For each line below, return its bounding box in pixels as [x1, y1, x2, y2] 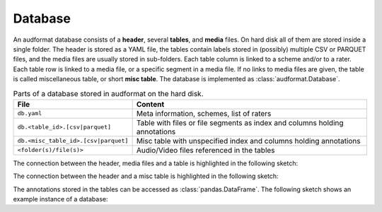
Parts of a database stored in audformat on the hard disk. [13, 88, 204, 98]
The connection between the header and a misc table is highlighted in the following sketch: [13, 172, 279, 180]
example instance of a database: [13, 195, 109, 204]
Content [136, 99, 165, 109]
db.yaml [17, 110, 42, 117]
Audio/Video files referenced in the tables [136, 145, 275, 155]
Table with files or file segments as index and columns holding [136, 117, 344, 127]
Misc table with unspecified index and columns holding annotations [136, 136, 361, 146]
